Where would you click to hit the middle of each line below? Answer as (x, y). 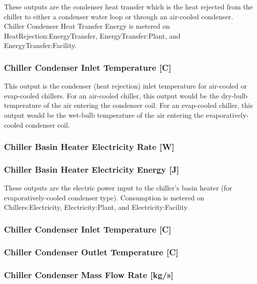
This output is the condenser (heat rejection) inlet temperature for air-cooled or (126, 86)
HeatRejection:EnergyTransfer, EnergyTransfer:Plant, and (92, 35)
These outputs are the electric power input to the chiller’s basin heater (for (118, 188)
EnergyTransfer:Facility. (40, 45)
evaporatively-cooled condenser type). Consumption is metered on (104, 197)
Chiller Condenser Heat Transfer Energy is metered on (87, 26)
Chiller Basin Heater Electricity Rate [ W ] (89, 147)
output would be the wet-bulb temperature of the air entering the (104, 115)
